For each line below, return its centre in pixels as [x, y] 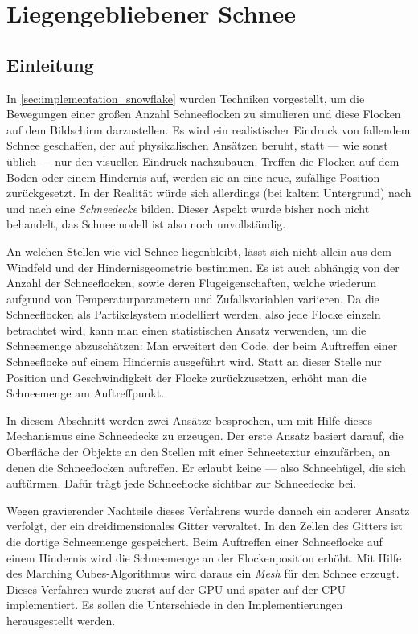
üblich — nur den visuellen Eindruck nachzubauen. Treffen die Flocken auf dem [203, 161]
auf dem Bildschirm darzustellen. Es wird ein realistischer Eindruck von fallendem [209, 129]
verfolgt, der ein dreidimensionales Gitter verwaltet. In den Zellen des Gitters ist [205, 526]
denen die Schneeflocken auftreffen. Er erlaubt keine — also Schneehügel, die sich [206, 467]
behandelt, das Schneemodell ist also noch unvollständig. [146, 224]
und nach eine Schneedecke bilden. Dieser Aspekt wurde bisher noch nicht [188, 208]
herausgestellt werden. [61, 620]
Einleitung [50, 64]
